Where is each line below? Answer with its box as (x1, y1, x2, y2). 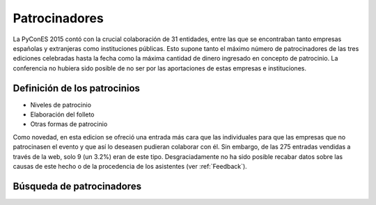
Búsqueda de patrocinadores (13, 180, 142, 192)
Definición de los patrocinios (13, 82, 141, 94)
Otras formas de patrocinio (30, 120, 108, 128)
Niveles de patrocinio (30, 100, 92, 109)
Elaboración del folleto (30, 110, 95, 119)
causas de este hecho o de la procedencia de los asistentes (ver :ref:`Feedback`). (13, 162, 247, 170)
